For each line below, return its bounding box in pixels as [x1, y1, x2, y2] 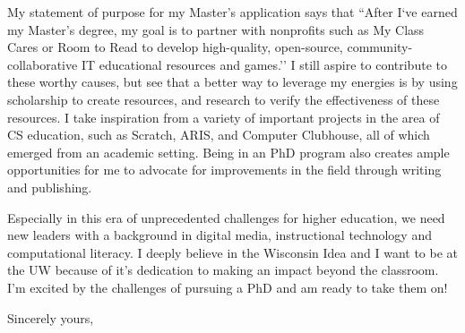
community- [347, 38, 413, 56]
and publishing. [7, 177, 92, 196]
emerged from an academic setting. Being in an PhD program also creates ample [7, 142, 450, 161]
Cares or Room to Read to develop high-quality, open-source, [7, 38, 343, 56]
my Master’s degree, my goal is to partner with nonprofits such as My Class [7, 20, 425, 38]
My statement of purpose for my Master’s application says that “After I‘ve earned [7, 3, 458, 21]
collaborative [7, 55, 78, 73]
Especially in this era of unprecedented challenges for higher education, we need [7, 208, 445, 226]
